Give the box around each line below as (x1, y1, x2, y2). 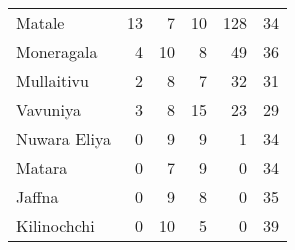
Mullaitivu (16, 69, 89, 92)
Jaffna (16, 185, 59, 208)
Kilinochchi (16, 214, 95, 237)
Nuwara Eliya (16, 127, 111, 150)
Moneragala (16, 40, 98, 63)
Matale (16, 11, 65, 34)
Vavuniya (16, 98, 81, 121)
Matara (16, 156, 68, 179)
